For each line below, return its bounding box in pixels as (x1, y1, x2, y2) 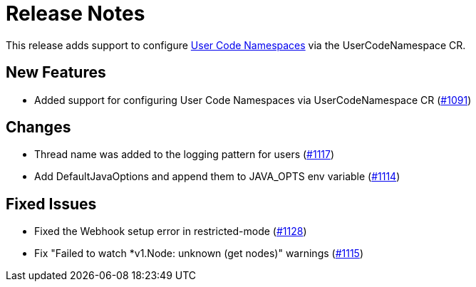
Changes (6, 118, 71, 137)
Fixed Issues (6, 194, 97, 213)
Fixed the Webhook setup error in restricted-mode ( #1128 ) (34, 225, 307, 238)
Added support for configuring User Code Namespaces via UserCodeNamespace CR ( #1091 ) (34, 93, 472, 106)
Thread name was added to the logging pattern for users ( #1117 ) (34, 148, 335, 161)
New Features (6, 63, 106, 82)
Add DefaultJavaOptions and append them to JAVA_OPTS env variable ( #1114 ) (34, 170, 400, 183)
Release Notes (6, 1, 145, 26)
